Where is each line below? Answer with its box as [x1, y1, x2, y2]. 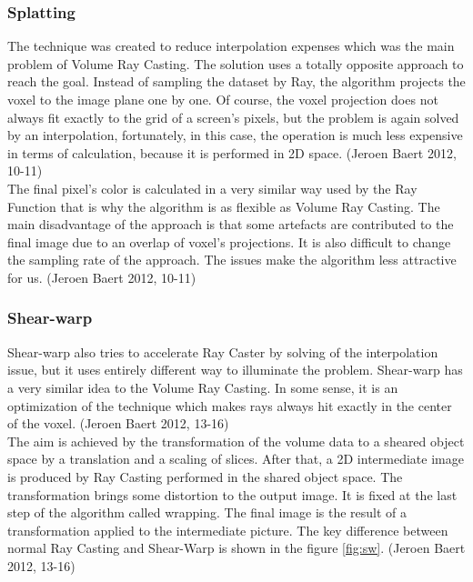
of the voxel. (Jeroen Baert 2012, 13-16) [7, 414, 229, 433]
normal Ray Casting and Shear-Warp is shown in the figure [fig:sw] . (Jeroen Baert [7, 538, 466, 557]
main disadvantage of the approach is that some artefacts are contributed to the [7, 215, 454, 234]
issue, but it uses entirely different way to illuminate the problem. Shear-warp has [7, 360, 463, 379]
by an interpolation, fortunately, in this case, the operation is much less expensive [7, 125, 463, 145]
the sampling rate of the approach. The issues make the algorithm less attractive [7, 250, 457, 269]
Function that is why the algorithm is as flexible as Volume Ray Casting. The [7, 196, 440, 216]
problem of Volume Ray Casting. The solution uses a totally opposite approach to [7, 54, 464, 73]
